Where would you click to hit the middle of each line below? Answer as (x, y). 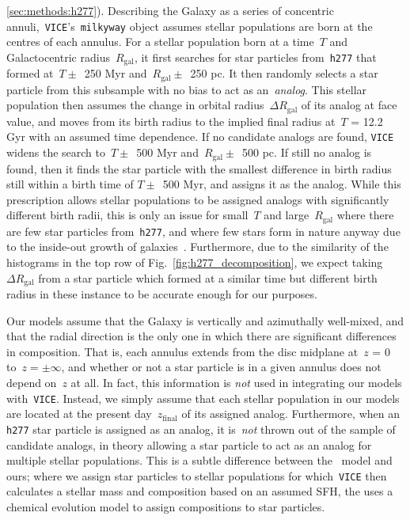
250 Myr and (116, 73)
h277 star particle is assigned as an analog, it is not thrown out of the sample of (201, 429)
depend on (32, 382)
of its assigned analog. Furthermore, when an (290, 414)
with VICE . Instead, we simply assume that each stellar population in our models (203, 398)
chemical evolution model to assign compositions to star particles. (166, 506)
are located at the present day (79, 414)
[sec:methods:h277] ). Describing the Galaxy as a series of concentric (170, 10)
